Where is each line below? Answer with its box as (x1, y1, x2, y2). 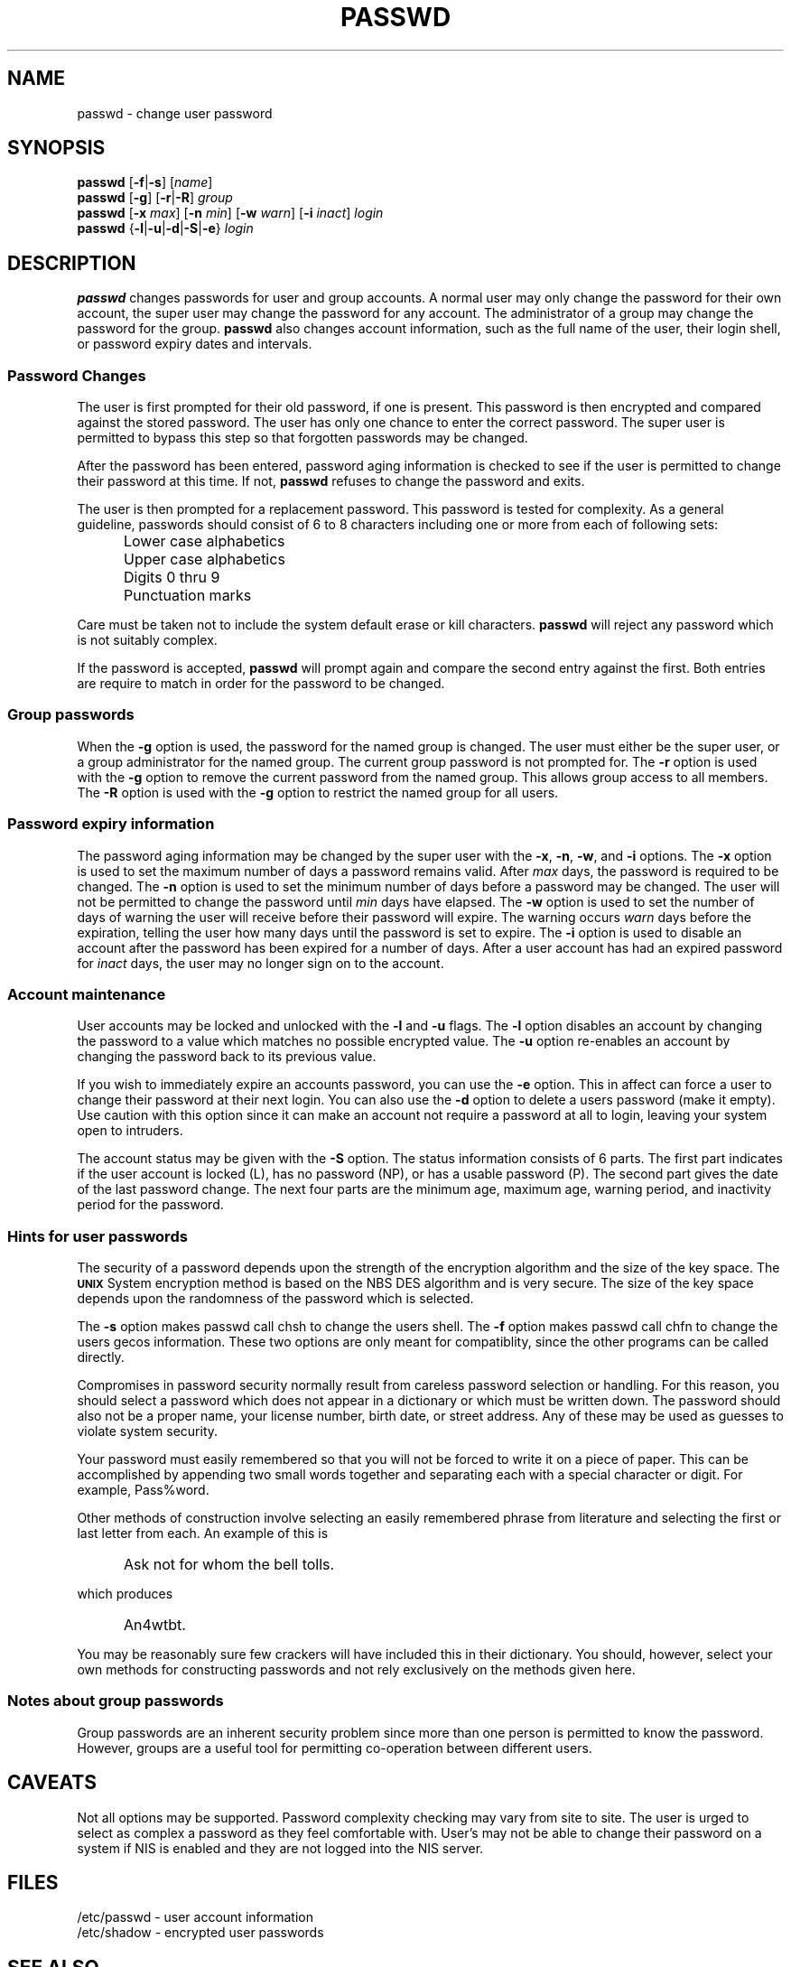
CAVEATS (7, 1771, 97, 1795)
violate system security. (77, 1423, 219, 1440)
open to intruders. (77, 1123, 183, 1139)
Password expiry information (7, 815, 215, 834)
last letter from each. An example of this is (77, 1525, 329, 1542)
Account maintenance (7, 984, 166, 1003)
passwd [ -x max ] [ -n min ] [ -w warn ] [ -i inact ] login (77, 205, 384, 221)
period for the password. (77, 1197, 224, 1213)
